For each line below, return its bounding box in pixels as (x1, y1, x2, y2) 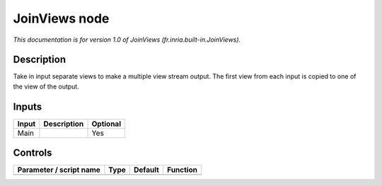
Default (133, 165, 159, 175)
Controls (13, 147, 52, 159)
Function (167, 165, 198, 175)
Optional (91, 119, 122, 129)
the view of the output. (13, 82, 79, 91)
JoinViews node (13, 11, 110, 26)
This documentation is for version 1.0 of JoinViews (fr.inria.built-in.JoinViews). (13, 35, 241, 44)
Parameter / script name (17, 165, 100, 175)
